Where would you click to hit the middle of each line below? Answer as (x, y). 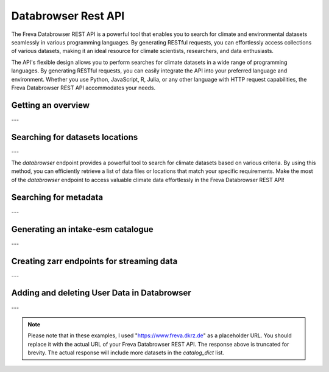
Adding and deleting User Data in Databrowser (101, 293)
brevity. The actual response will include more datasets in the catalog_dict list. (126, 353)
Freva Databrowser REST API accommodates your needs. (83, 88)
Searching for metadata (57, 197)
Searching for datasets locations (75, 137)
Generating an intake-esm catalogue (82, 229)
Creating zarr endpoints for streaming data (94, 261)
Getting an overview (51, 105)
